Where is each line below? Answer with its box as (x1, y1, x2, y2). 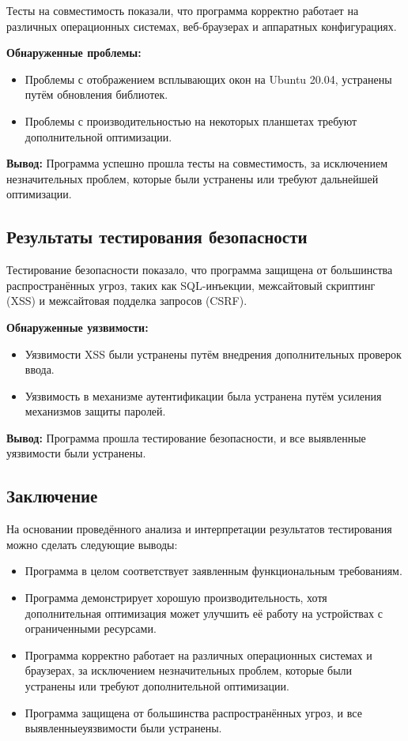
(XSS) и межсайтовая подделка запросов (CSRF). (6, 292, 247, 309)
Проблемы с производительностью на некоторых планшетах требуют (25, 112, 357, 129)
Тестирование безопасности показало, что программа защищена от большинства (6, 261, 393, 278)
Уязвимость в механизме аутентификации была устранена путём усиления (25, 387, 382, 404)
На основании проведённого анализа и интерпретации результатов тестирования (6, 521, 392, 537)
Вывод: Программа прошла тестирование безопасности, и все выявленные (6, 429, 366, 446)
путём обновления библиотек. (25, 86, 168, 103)
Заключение (6, 483, 98, 508)
